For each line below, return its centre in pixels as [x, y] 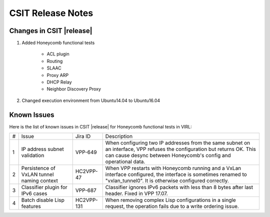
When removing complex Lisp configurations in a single [170, 200]
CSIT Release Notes [51, 13]
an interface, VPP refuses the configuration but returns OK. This [180, 149]
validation [33, 155]
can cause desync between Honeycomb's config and [168, 155]
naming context [40, 181]
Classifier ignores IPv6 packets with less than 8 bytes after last [179, 187]
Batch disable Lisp [43, 200]
